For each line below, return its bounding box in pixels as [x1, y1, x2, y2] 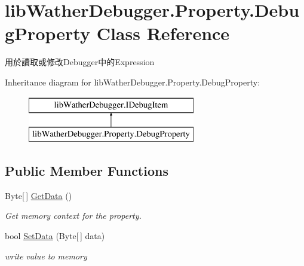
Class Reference [96, 21, 230, 45]
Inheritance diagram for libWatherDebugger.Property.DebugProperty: [5, 75, 260, 88]
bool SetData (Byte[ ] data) [5, 230, 105, 242]
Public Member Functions [5, 161, 168, 180]
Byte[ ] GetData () [5, 189, 72, 201]
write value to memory [5, 249, 87, 262]
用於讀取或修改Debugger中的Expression [5, 56, 155, 68]
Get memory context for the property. [5, 209, 142, 222]
